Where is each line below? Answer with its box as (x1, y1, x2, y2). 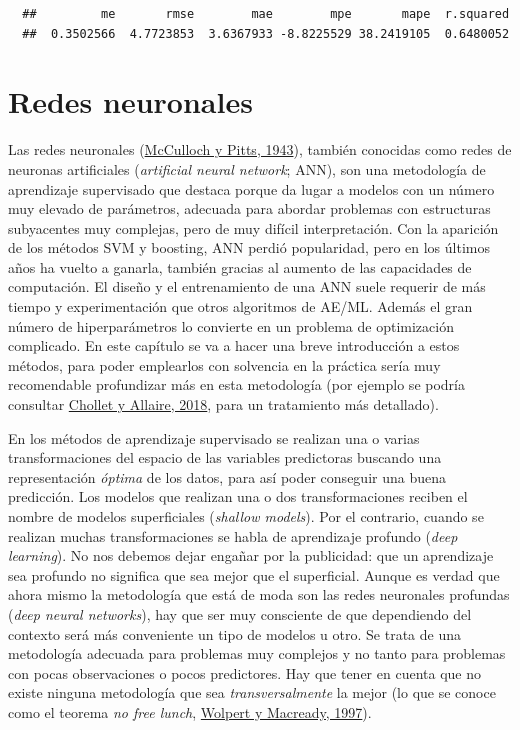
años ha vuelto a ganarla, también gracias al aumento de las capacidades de (8, 256, 472, 277)
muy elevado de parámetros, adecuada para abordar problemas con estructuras (8, 198, 491, 219)
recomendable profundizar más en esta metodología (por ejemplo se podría (8, 374, 465, 395)
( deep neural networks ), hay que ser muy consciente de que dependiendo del (8, 603, 472, 624)
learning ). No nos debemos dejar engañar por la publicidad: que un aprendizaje (8, 545, 494, 566)
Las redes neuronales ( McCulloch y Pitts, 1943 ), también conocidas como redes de (8, 139, 512, 160)
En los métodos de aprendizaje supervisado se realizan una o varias (8, 427, 420, 448)
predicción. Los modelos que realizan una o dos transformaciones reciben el (8, 486, 468, 507)
